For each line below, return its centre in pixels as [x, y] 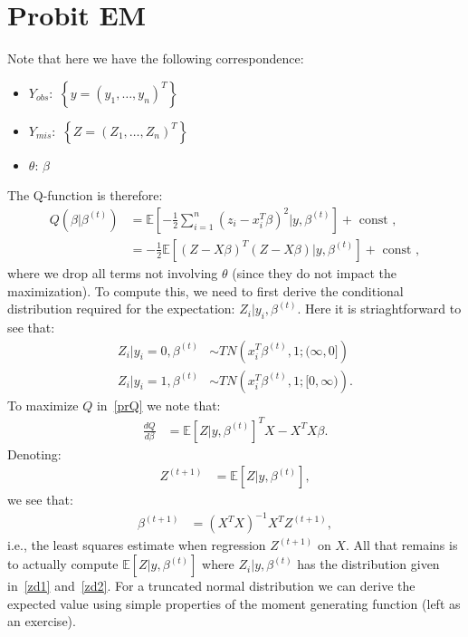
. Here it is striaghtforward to [379, 309]
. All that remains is [401, 545]
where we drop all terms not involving [113, 272]
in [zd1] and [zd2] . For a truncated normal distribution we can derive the [211, 586]
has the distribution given [368, 564]
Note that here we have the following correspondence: [156, 58]
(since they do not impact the [314, 272]
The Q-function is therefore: [85, 195]
